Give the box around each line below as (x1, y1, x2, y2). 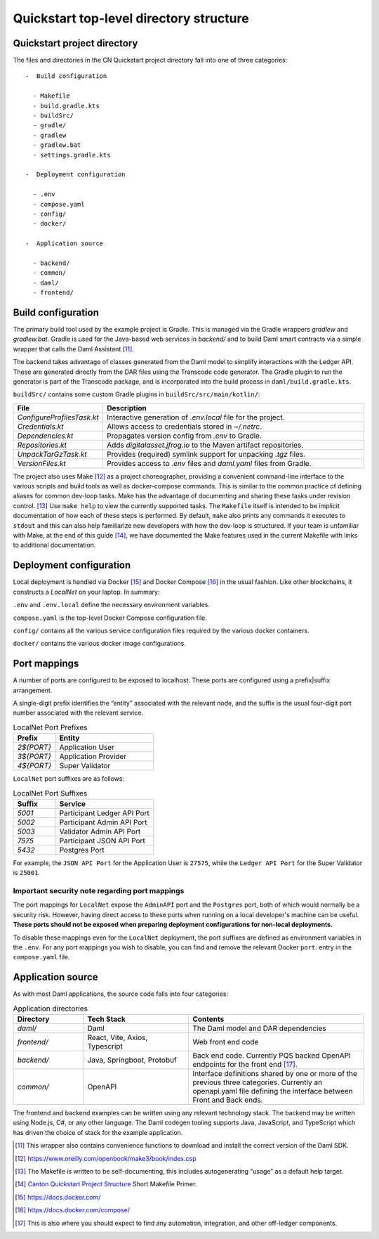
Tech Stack (87, 1014, 126, 1024)
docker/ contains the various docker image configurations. (13, 640, 186, 648)
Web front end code (192, 1037, 259, 1047)
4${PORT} (17, 761, 52, 771)
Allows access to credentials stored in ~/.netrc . (106, 422, 262, 432)
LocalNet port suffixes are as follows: (13, 774, 125, 783)
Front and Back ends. (192, 1095, 263, 1105)
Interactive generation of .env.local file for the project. (106, 412, 285, 422)
